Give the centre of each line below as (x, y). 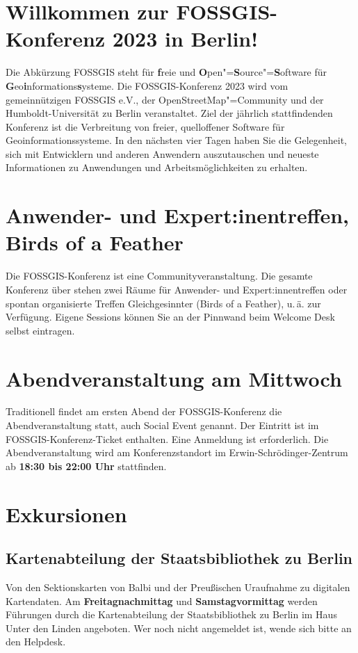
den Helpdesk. (36, 642)
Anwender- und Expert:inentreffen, (178, 215)
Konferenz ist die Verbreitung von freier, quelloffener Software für (145, 126)
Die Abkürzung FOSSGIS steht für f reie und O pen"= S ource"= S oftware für (166, 72)
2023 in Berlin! (185, 39)
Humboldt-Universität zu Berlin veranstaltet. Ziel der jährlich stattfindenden (169, 113)
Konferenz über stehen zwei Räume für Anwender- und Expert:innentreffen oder (177, 289)
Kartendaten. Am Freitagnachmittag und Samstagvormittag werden (162, 600)
